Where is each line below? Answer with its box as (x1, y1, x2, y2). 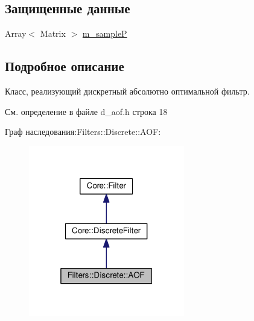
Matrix (40, 27, 66, 40)
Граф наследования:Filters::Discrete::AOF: (5, 125, 161, 138)
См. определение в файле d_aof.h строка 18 (5, 105, 168, 117)
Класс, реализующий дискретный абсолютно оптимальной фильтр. (5, 85, 250, 97)
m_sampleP (82, 27, 127, 40)
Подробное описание (5, 57, 124, 75)
